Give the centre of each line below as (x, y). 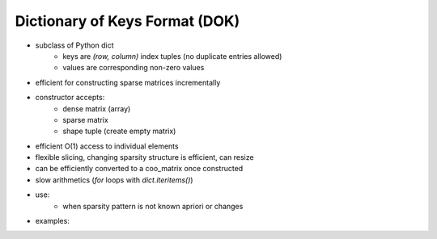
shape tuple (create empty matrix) (119, 131)
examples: (53, 221)
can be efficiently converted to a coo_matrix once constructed (139, 169)
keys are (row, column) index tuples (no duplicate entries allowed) (172, 56)
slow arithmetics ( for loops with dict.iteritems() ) (114, 180)
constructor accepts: (70, 98)
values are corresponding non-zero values (134, 68)
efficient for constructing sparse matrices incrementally (128, 82)
